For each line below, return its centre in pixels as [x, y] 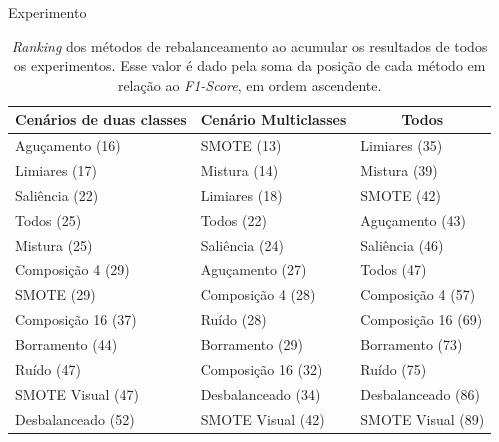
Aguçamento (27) [253, 269]
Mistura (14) [239, 170]
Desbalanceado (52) [75, 418]
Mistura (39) [399, 170]
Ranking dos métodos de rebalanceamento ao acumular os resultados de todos [249, 45]
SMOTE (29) [55, 294]
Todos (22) [233, 219]
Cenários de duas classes [101, 119]
